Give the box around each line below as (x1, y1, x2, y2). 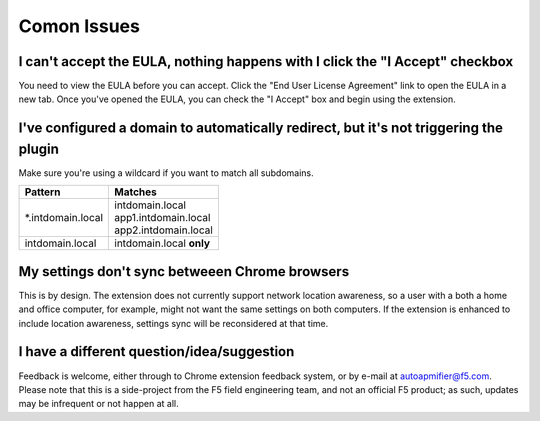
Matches (114, 185, 157, 199)
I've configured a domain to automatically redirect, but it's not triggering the (18, 120, 504, 137)
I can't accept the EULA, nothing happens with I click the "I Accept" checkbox (18, 53, 514, 70)
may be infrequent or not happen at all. (18, 398, 179, 410)
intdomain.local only (114, 236, 210, 250)
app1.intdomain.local (114, 211, 211, 225)
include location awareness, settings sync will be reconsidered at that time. (18, 317, 329, 329)
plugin (18, 140, 60, 157)
